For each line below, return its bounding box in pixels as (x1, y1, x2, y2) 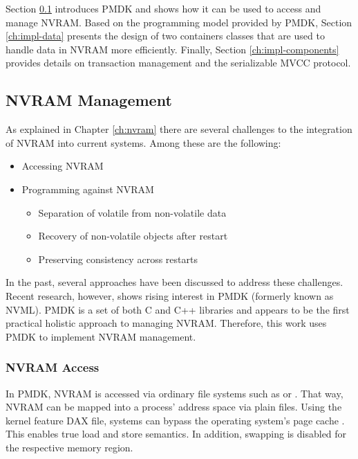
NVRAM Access (6, 359, 100, 376)
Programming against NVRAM (21, 181, 154, 196)
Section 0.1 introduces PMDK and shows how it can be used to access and (6, 1, 321, 15)
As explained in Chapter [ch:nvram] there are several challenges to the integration (6, 122, 352, 136)
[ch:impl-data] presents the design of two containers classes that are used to (6, 28, 325, 43)
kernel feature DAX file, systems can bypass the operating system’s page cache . (6, 413, 345, 427)
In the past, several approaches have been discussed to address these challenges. (6, 275, 343, 289)
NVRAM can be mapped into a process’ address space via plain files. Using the (6, 399, 342, 414)
